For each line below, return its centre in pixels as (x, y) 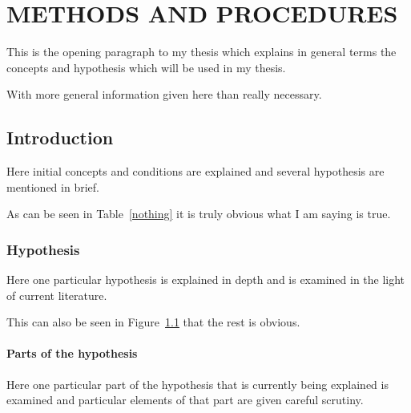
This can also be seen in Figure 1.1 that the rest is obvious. (153, 322)
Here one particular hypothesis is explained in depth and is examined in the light (206, 279)
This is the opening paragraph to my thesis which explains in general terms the (201, 52)
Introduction (60, 138)
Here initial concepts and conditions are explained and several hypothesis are (195, 171)
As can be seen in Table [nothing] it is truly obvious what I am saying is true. (199, 214)
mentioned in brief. (53, 186)
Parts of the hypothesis (72, 353)
